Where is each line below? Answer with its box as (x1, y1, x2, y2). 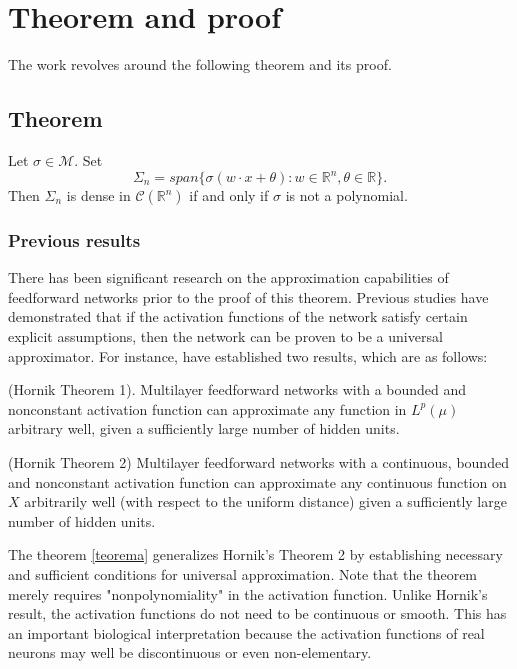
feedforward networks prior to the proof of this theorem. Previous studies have (8, 286, 489, 307)
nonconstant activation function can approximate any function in (8, 398, 407, 419)
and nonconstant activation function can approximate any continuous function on (8, 471, 507, 492)
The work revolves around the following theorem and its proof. (8, 54, 392, 75)
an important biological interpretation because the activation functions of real (8, 622, 485, 643)
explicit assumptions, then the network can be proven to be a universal (8, 326, 443, 347)
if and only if (189, 185, 269, 206)
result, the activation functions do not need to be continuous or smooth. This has (8, 603, 507, 624)
